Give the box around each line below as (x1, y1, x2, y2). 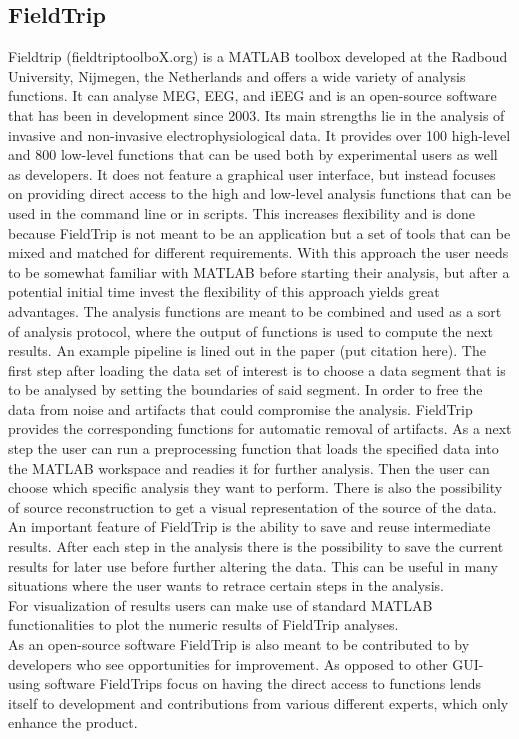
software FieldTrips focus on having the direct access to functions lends (44, 673, 482, 694)
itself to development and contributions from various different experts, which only (8, 692, 509, 713)
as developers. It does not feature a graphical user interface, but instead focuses (8, 163, 496, 184)
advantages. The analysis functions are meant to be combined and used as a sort (8, 300, 502, 321)
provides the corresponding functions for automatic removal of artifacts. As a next (8, 418, 512, 439)
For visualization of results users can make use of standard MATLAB (8, 594, 433, 615)
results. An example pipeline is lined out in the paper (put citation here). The (8, 340, 486, 361)
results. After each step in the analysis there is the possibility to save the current (8, 536, 504, 557)
